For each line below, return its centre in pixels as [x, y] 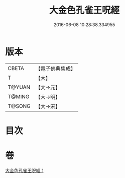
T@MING [19, 96]
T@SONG [19, 106]
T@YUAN [19, 87]
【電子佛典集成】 [56, 69]
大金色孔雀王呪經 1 [24, 170]
